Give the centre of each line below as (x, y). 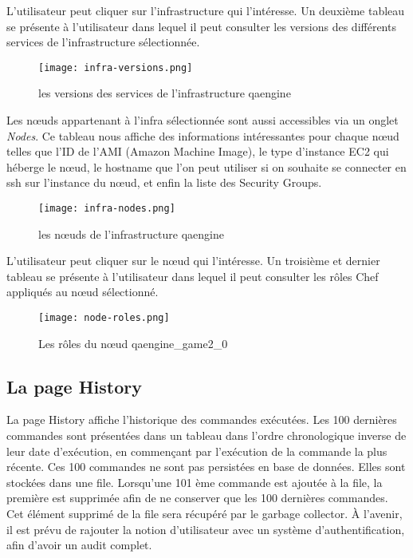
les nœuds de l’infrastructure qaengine (131, 233)
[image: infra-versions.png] (116, 67)
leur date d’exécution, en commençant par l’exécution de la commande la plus (197, 451)
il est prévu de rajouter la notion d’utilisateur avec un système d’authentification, (206, 529)
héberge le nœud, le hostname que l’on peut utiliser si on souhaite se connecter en (206, 166)
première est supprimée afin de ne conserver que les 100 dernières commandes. (197, 498)
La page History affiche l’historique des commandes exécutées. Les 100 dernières (202, 419)
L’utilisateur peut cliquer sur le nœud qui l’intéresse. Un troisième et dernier (193, 261)
